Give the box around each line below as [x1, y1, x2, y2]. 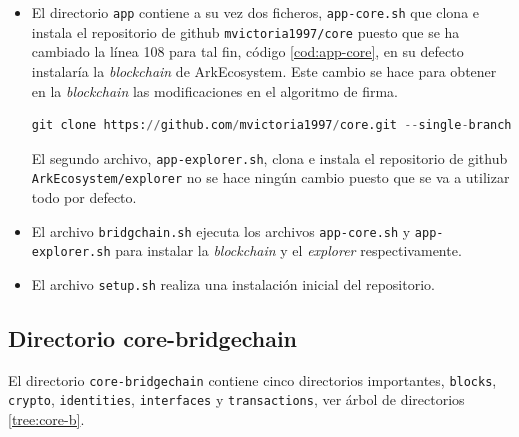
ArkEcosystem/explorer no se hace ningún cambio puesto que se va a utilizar [31, 167, 510, 188]
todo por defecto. [31, 187, 137, 207]
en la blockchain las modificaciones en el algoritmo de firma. [31, 80, 398, 101]
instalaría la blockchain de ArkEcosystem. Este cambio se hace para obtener [31, 60, 497, 81]
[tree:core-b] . [8, 409, 85, 430]
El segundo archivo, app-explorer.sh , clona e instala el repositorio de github [31, 147, 508, 168]
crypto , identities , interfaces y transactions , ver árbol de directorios [8, 389, 465, 410]
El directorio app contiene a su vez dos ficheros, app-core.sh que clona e [31, 2, 480, 22]
